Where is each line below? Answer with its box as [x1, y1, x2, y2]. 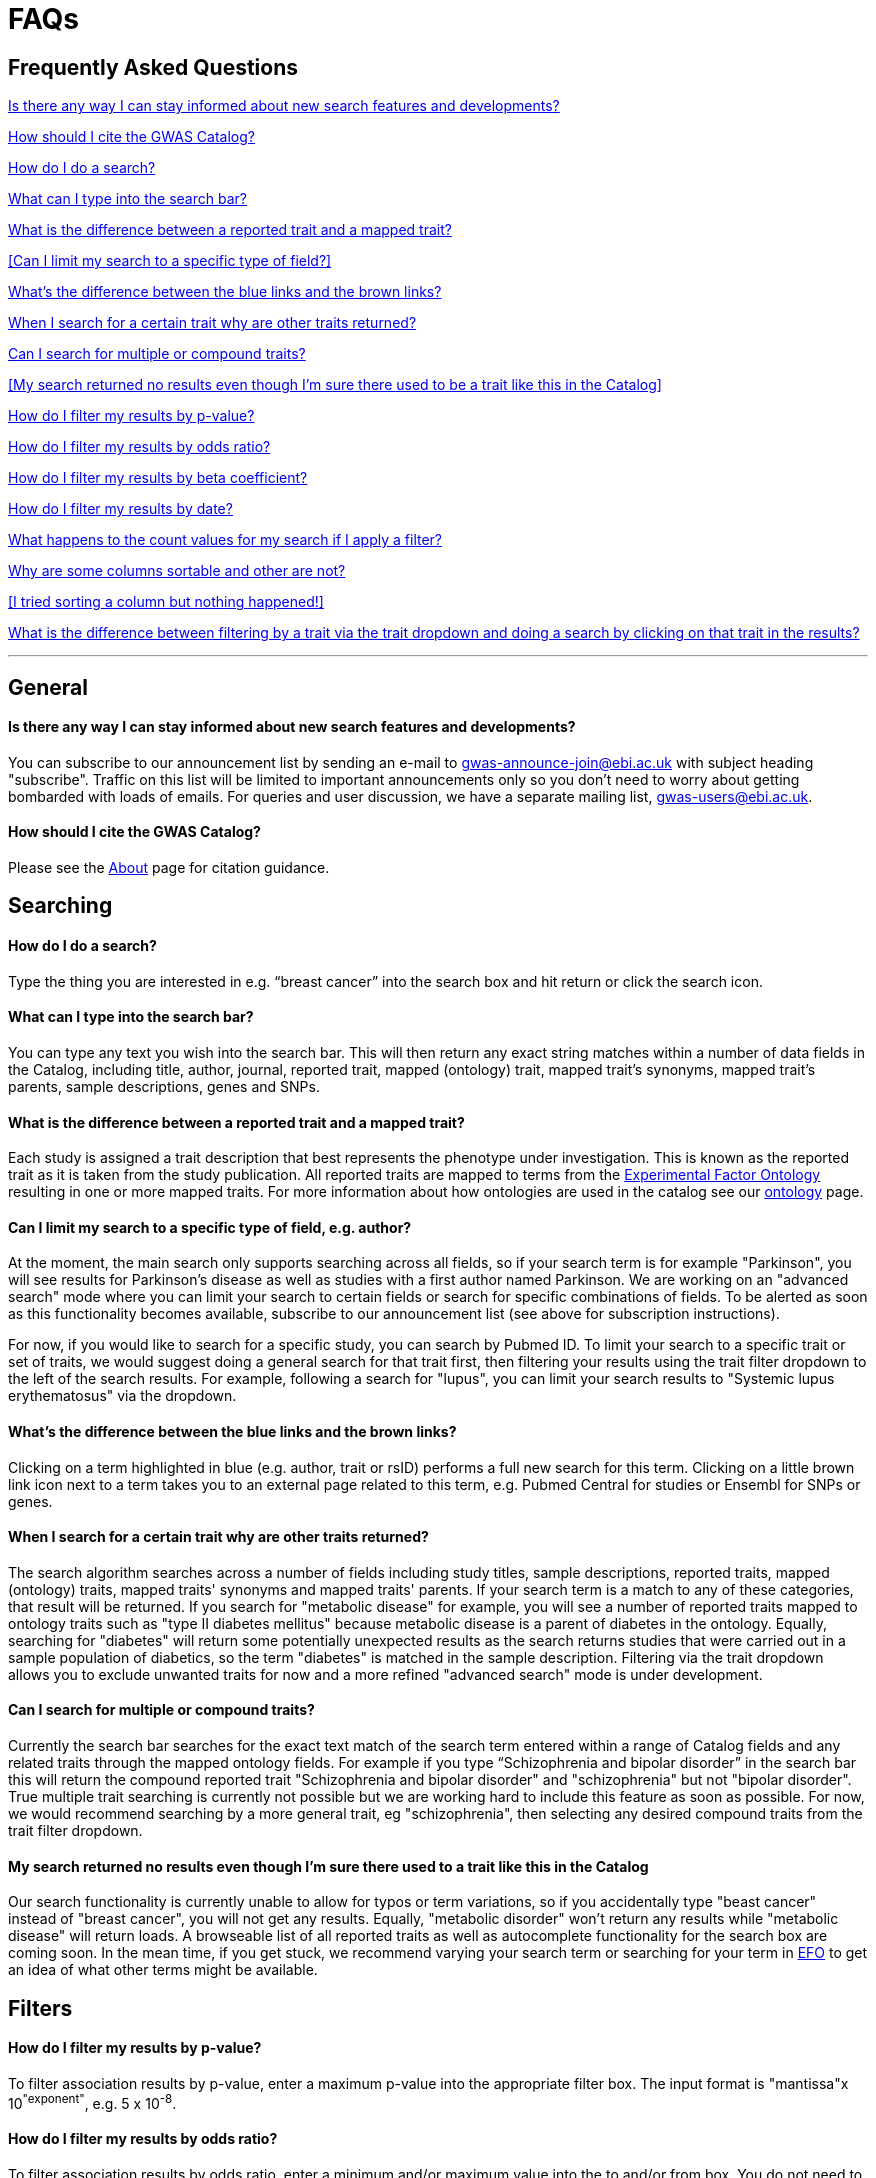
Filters [8, 1995, 73, 2021]
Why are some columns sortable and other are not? [8, 562, 346, 580]
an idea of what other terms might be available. [8, 1961, 318, 1979]
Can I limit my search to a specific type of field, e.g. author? [8, 1218, 412, 1236]
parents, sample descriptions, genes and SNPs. [8, 1077, 320, 1095]
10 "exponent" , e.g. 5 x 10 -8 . [8, 2091, 177, 2112]
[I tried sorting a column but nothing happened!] [8, 593, 324, 611]
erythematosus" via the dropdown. [8, 1387, 237, 1405]
